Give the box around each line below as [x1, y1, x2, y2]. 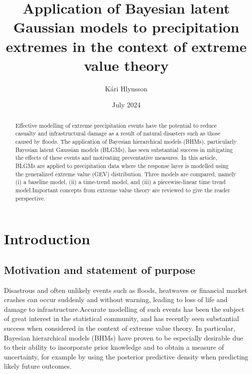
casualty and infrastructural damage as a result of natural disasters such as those [15, 129, 220, 137]
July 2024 [112, 100, 141, 110]
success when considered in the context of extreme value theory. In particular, [4, 323, 235, 333]
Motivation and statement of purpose [4, 262, 196, 277]
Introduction [4, 229, 90, 249]
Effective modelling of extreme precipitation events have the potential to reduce [15, 121, 217, 129]
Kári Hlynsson [105, 83, 148, 93]
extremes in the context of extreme [5, 36, 247, 56]
